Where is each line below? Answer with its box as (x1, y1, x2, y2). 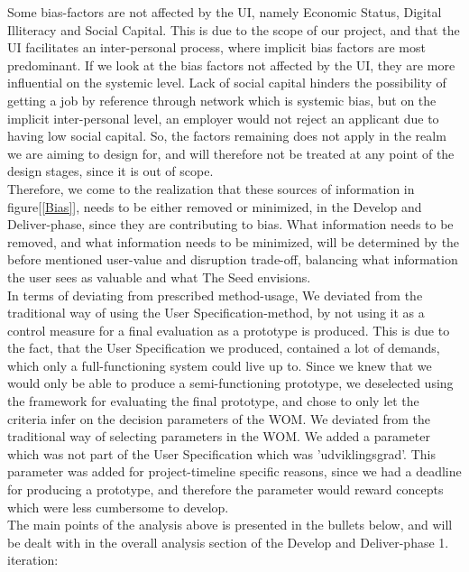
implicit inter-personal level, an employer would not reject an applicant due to (7, 108, 439, 127)
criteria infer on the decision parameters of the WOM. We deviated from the (7, 409, 430, 428)
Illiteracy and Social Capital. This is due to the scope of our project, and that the (7, 20, 460, 39)
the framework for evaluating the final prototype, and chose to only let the (7, 392, 419, 411)
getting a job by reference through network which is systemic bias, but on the (7, 90, 437, 109)
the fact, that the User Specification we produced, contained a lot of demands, (7, 338, 440, 357)
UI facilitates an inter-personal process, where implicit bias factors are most (7, 38, 426, 57)
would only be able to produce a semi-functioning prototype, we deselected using (7, 374, 454, 392)
